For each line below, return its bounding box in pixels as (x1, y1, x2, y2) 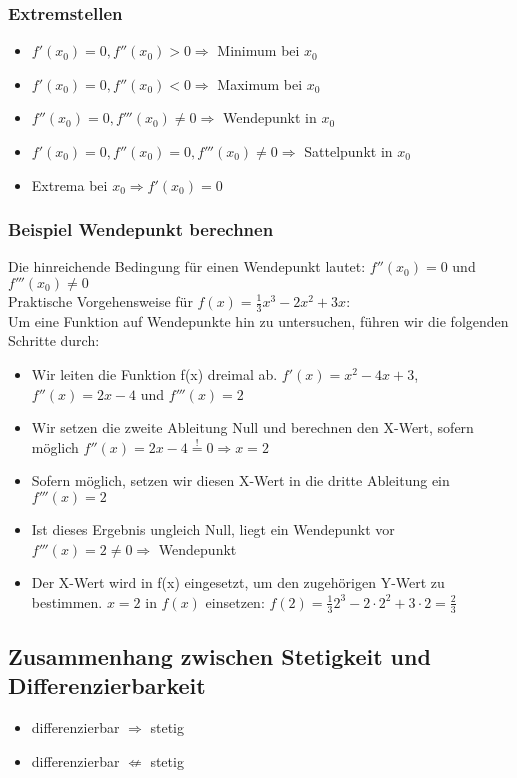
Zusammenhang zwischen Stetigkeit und (8, 640, 431, 671)
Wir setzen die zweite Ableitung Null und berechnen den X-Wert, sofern (31, 417, 474, 438)
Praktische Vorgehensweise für (8, 291, 193, 311)
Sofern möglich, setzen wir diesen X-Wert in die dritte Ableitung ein (31, 470, 450, 491)
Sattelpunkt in (304, 141, 393, 161)
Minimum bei (217, 40, 300, 61)
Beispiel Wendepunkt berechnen (8, 217, 274, 242)
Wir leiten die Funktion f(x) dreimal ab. (31, 364, 278, 385)
